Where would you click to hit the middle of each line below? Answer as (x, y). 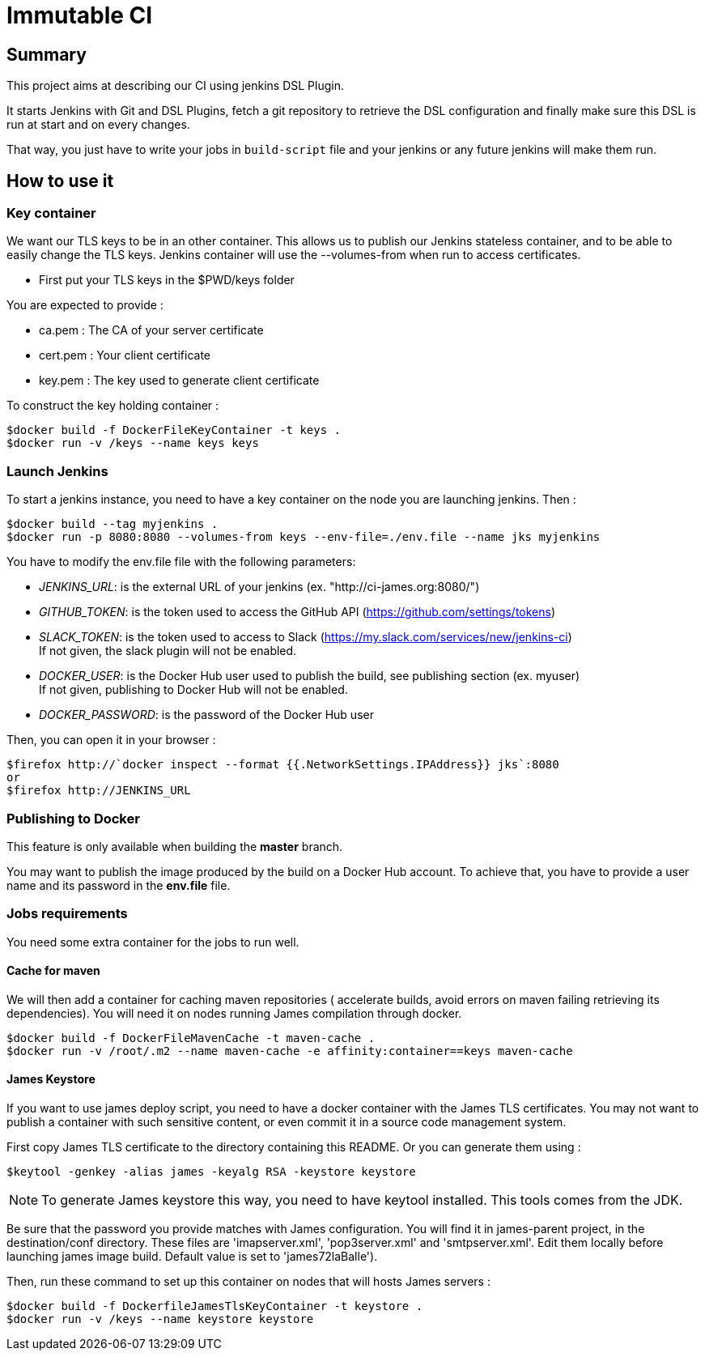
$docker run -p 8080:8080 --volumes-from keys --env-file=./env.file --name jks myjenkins (304, 537)
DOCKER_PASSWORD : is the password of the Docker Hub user (206, 715)
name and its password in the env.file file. (119, 885)
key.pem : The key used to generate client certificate (179, 381)
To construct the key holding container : (113, 406)
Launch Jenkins (57, 471)
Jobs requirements (67, 914)
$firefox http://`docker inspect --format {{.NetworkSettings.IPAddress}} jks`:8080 (283, 765)
